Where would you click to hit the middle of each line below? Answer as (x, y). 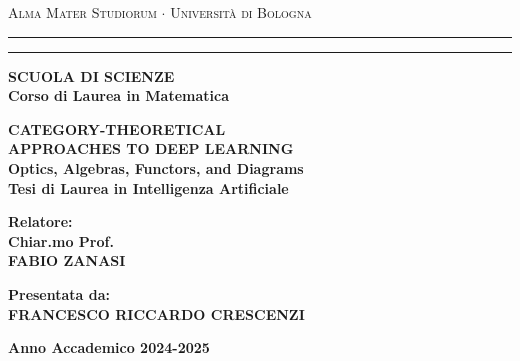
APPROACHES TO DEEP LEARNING (151, 148)
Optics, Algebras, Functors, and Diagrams (156, 167)
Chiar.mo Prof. (61, 240)
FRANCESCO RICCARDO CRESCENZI (156, 313)
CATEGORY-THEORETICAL (117, 128)
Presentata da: (59, 293)
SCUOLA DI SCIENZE (91, 75)
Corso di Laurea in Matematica (118, 95)
